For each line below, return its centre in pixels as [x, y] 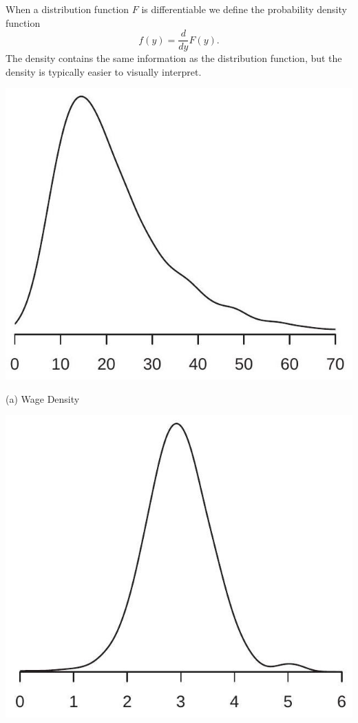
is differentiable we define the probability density [244, 9]
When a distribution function [67, 9]
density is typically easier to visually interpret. [104, 71]
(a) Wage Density [43, 398]
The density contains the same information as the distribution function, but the [174, 58]
